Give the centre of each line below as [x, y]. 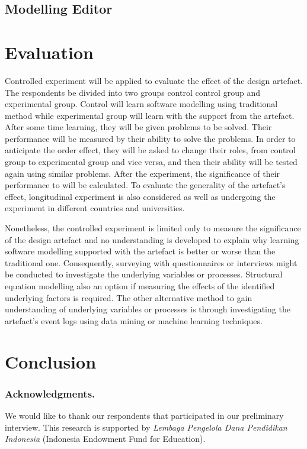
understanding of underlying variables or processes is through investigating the [148, 309]
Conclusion [51, 361]
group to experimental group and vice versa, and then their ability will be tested [151, 162]
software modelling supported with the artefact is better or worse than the [140, 251]
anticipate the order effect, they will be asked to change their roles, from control [150, 150]
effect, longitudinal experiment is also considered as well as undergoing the [140, 196]
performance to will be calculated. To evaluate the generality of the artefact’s [145, 185]
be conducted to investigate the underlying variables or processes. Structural [144, 274]
